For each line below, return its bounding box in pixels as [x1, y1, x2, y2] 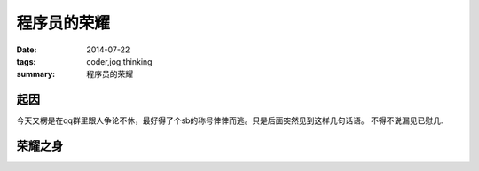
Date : [16, 44, 37, 55]
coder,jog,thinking [86, 56, 153, 66]
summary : [16, 69, 56, 80]
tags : [16, 56, 36, 66]
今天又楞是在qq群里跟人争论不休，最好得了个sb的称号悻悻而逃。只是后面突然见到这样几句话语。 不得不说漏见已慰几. [16, 115, 444, 126]
